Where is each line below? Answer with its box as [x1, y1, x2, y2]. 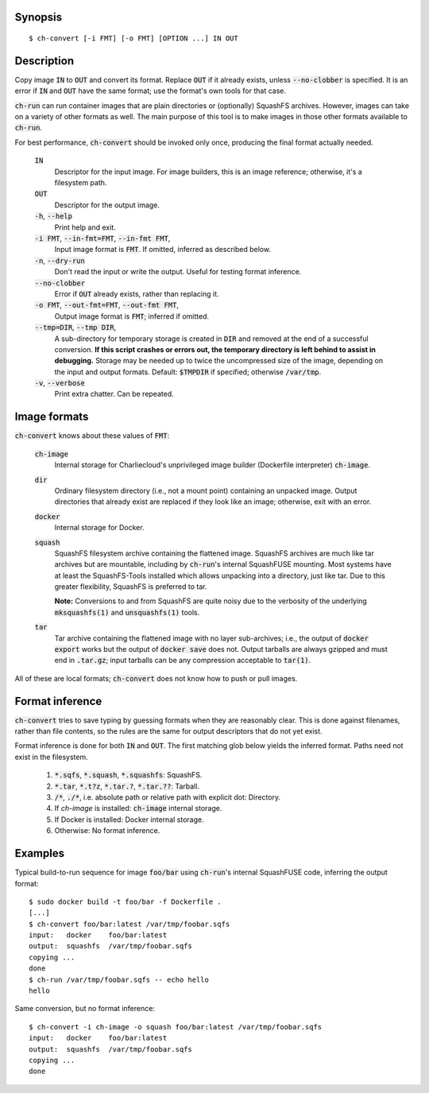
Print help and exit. [54, 223, 117, 232]
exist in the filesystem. [14, 752, 89, 762]
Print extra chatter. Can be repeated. [54, 390, 174, 399]
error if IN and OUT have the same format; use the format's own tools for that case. [14, 86, 286, 95]
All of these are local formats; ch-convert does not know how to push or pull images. [14, 673, 298, 683]
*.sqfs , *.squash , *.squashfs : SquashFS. [54, 770, 203, 780]
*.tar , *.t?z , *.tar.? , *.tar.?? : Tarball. [54, 781, 200, 791]
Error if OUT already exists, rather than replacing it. [54, 289, 219, 298]
